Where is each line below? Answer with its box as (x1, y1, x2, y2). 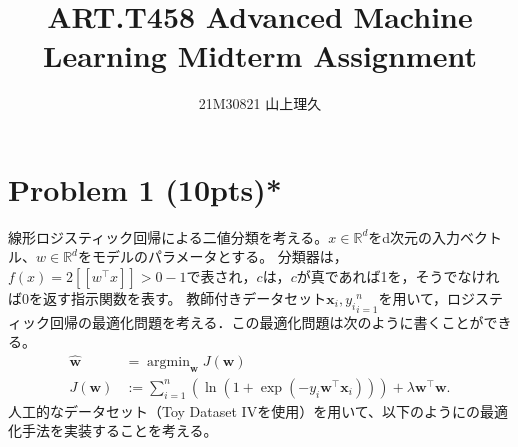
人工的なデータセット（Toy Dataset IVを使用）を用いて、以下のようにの (8, 400, 481, 421)
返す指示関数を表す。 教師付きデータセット (42, 288, 327, 309)
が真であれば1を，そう (296, 266, 444, 287)
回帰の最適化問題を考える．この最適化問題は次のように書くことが (49, 311, 484, 332)
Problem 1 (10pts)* (8, 168, 282, 209)
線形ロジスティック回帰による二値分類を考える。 (8, 226, 329, 247)
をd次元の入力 (368, 226, 461, 247)
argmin (147, 355, 190, 370)
